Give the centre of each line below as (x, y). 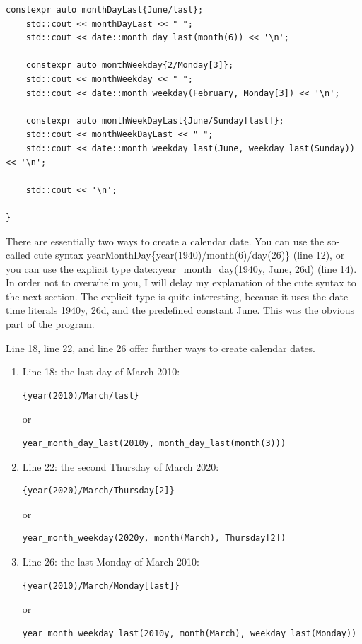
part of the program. (50, 324)
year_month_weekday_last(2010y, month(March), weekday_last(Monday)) (189, 633)
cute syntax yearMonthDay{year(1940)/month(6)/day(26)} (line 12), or (189, 255)
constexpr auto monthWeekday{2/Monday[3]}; (130, 65)
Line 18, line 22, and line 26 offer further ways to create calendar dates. (161, 347)
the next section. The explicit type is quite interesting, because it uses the (166, 296)
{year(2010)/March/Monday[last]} (101, 586)
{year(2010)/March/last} (81, 396)
